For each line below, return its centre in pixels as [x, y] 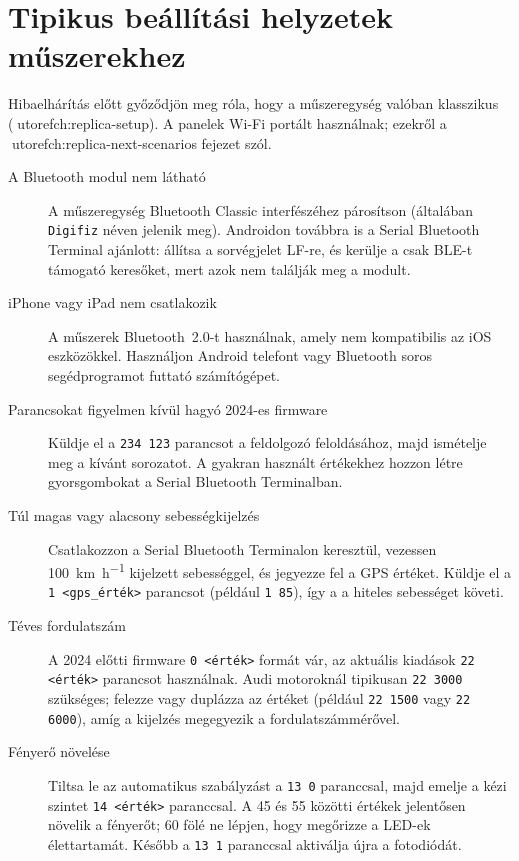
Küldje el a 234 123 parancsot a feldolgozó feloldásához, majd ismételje [267, 442]
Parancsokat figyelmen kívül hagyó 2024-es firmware [168, 408]
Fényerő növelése [59, 751]
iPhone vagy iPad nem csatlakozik [112, 302]
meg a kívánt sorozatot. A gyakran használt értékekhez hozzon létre [255, 461]
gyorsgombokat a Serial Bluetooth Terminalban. [195, 481]
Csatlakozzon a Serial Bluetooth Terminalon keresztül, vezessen [242, 548]
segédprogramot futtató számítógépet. [164, 374]
